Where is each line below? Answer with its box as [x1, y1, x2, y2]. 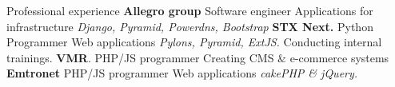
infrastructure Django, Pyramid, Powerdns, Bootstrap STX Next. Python [6, 18, 373, 34]
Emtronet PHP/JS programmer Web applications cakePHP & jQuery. [6, 65, 358, 81]
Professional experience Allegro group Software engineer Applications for [6, 2, 373, 18]
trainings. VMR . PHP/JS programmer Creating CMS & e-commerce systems [6, 49, 389, 65]
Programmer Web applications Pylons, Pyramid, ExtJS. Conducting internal [6, 34, 382, 50]
